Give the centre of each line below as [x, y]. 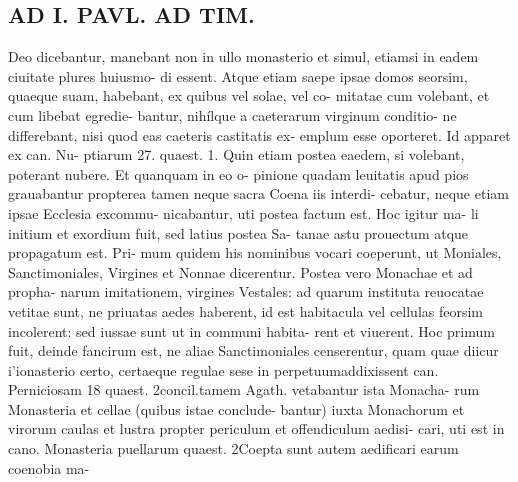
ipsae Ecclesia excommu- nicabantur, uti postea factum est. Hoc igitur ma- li [243, 212]
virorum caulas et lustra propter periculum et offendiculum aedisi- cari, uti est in [256, 428]
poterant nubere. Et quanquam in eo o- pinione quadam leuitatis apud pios [238, 173]
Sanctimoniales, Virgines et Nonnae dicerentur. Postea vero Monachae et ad [240, 271]
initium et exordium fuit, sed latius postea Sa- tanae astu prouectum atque [238, 232]
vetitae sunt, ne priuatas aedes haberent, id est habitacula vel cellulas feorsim [246, 310]
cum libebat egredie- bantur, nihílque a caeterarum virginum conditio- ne [232, 114]
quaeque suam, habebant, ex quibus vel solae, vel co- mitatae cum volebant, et [249, 95]
